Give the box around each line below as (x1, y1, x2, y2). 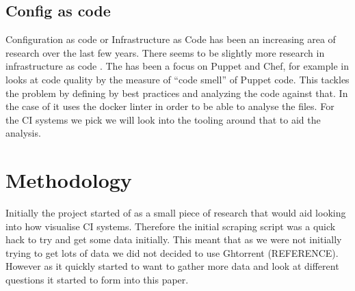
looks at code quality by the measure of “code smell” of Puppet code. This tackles (5, 72, 350, 86)
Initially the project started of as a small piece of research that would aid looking (5, 206, 346, 220)
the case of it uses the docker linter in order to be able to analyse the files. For (5, 99, 334, 113)
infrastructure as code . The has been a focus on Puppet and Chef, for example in (5, 59, 349, 73)
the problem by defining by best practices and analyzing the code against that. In (5, 85, 348, 100)
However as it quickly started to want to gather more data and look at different (5, 259, 339, 273)
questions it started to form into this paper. (5, 273, 189, 287)
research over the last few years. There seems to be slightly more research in (5, 45, 325, 59)
